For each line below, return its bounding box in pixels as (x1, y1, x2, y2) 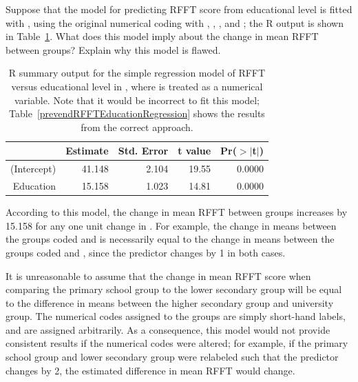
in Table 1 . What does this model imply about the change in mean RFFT (6, 29, 319, 43)
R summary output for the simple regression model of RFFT (8, 66, 266, 80)
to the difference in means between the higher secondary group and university (6, 295, 334, 310)
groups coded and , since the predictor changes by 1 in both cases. (6, 245, 286, 259)
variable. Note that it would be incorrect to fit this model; (14, 92, 260, 107)
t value (178, 143, 211, 158)
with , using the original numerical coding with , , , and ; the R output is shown (6, 15, 344, 30)
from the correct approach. (81, 119, 193, 134)
